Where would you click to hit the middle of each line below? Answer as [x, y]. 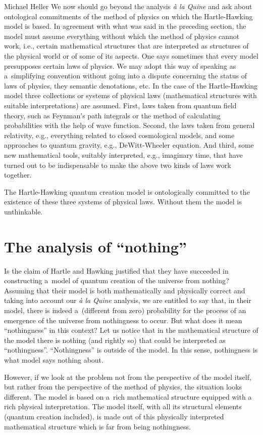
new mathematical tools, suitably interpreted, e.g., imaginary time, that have [123, 155]
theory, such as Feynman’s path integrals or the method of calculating [112, 115]
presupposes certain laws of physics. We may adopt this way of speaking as [120, 66]
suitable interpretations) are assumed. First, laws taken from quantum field [120, 105]
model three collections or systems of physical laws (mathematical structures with [130, 95]
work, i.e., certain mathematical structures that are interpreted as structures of [126, 46]
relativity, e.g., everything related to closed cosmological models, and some [119, 135]
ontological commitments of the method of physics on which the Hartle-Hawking [128, 16]
